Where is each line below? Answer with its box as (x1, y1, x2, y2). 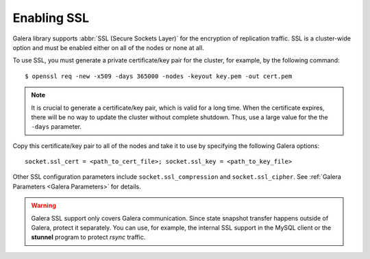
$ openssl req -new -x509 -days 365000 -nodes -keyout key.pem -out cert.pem (25, 72, 293, 80)
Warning (31, 201, 56, 210)
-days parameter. (31, 123, 82, 131)
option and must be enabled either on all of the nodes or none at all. (12, 43, 205, 51)
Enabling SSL (12, 10, 89, 25)
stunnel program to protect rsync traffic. (31, 233, 146, 241)
